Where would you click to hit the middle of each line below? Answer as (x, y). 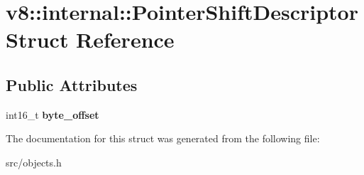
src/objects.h (34, 162)
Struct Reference (90, 39)
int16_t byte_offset (53, 114)
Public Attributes (72, 84)
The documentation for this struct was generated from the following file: (163, 138)
